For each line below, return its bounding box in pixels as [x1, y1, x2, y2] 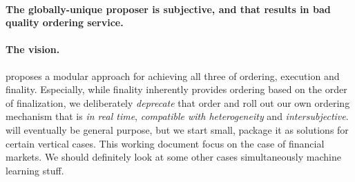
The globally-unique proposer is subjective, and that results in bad [6, 1, 331, 16]
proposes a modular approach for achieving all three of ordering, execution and [6, 68, 340, 83]
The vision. [6, 42, 60, 57]
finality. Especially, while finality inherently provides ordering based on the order [6, 82, 347, 97]
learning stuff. [6, 163, 64, 177]
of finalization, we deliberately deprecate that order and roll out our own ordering [6, 95, 350, 110]
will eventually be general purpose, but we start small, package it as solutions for [6, 122, 349, 136]
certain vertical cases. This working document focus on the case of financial [6, 136, 325, 150]
